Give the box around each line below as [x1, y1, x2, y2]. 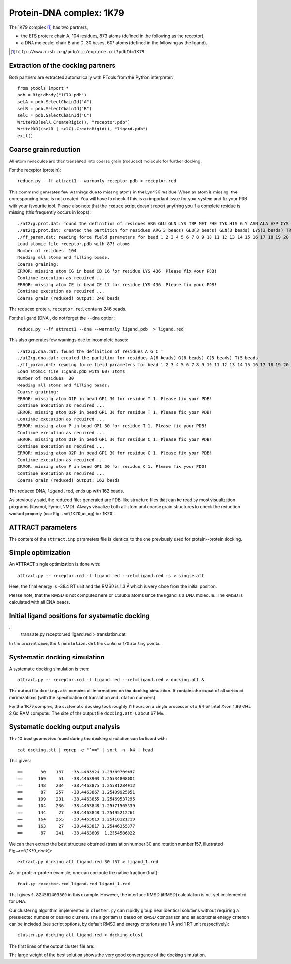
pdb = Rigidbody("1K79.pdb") [17, 92, 87, 98]
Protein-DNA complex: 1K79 [9, 7, 125, 18]
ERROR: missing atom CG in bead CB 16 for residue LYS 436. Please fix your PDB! [17, 268, 217, 274]
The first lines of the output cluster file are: [9, 943, 95, 949]
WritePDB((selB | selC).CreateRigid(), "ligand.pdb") [17, 126, 148, 132]
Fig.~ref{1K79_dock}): [9, 848, 53, 853]
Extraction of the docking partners [9, 61, 116, 70]
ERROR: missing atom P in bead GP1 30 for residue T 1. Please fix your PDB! [17, 423, 207, 429]
